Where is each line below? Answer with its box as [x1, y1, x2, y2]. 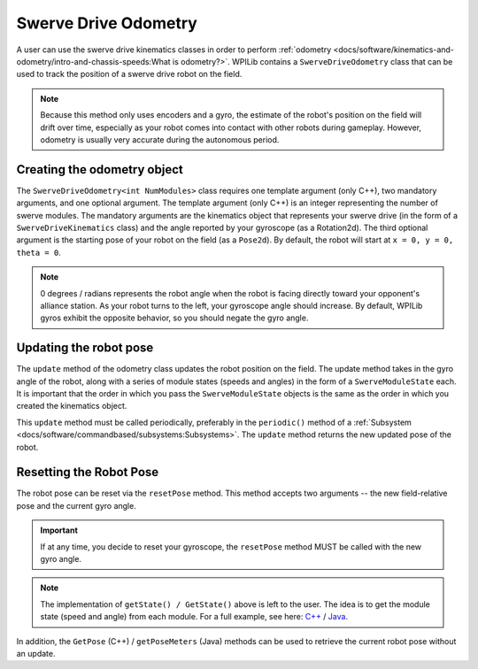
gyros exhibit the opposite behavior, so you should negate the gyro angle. [40, 312, 309, 323]
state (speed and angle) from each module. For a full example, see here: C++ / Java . [40, 611, 349, 622]
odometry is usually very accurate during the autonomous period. [40, 134, 280, 145]
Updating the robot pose [16, 341, 154, 356]
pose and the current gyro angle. [16, 500, 136, 511]
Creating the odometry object [16, 162, 183, 177]
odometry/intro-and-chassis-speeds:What [16, 56, 172, 66]
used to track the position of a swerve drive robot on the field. [16, 69, 243, 80]
